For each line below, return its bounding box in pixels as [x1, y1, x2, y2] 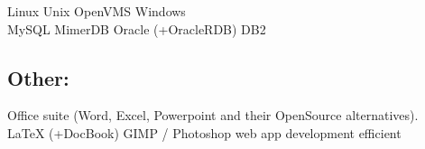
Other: [7, 63, 69, 91]
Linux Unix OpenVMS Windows [7, 2, 186, 20]
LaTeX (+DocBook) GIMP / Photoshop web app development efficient [7, 123, 402, 142]
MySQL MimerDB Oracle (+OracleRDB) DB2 [7, 19, 266, 38]
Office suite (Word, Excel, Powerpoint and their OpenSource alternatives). [7, 106, 419, 125]
